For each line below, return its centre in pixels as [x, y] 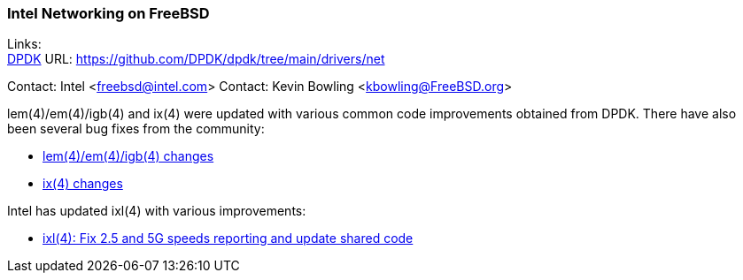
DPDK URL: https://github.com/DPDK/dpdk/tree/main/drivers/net [196, 59]
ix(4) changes [83, 184]
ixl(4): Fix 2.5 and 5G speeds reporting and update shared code [228, 238]
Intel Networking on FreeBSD [108, 13]
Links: [24, 44]
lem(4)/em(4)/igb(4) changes [128, 156]
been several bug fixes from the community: [136, 129]
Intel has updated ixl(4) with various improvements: [157, 211]
